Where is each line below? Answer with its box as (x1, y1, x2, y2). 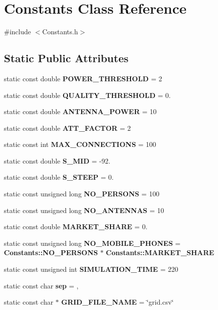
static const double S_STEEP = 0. (4, 172, 114, 182)
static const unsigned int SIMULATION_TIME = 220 (4, 264, 178, 274)
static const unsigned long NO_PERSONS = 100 (4, 189, 159, 199)
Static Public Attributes (4, 50, 129, 66)
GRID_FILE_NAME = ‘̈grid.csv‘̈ (61, 297, 174, 307)
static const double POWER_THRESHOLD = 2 (4, 73, 162, 83)
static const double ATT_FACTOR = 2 (4, 122, 131, 133)
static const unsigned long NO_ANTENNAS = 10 (4, 205, 164, 215)
